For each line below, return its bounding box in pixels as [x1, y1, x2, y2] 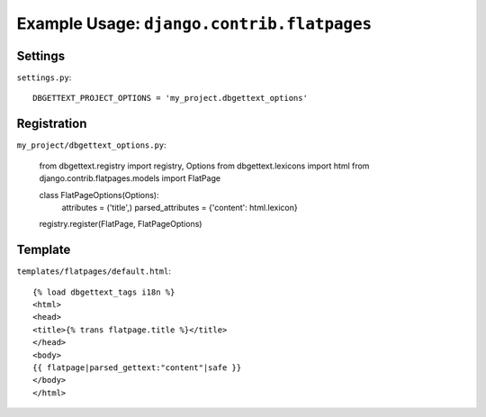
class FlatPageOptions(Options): [39, 189, 159, 200]
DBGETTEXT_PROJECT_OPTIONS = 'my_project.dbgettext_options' [32, 93, 308, 104]
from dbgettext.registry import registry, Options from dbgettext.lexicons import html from [39, 160, 370, 171]
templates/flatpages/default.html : [16, 266, 171, 276]
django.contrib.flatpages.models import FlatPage [39, 173, 220, 184]
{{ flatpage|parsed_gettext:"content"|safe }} [32, 362, 242, 373]
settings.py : [16, 72, 72, 83]
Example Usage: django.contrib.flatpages [16, 14, 373, 33]
